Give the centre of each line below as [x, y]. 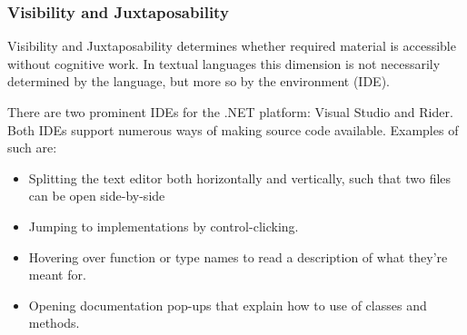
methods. [54, 323]
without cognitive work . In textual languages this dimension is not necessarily [224, 63]
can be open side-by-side [97, 196]
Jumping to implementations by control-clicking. [164, 226]
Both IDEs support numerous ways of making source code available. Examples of [233, 129]
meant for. [57, 275]
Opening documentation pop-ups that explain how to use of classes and [228, 305]
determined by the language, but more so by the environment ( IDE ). [199, 81]
